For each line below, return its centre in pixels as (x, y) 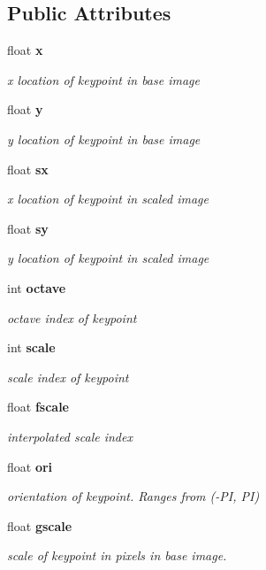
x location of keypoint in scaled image (108, 199)
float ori (30, 466)
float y (25, 109)
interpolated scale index (70, 436)
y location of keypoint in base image (104, 139)
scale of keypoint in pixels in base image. (117, 555)
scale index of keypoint (68, 377)
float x (25, 50)
